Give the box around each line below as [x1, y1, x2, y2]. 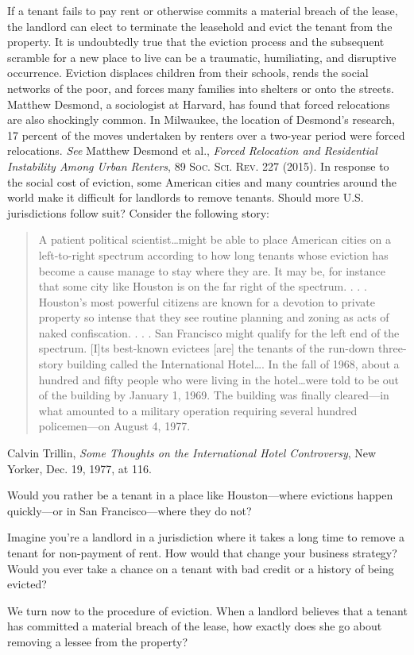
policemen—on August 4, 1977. [38, 418, 191, 434]
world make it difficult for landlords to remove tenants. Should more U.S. [7, 189, 364, 206]
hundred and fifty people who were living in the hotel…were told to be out [38, 371, 400, 387]
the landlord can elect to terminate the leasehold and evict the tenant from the [7, 17, 393, 34]
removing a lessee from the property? [7, 633, 188, 649]
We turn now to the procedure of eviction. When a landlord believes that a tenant [7, 602, 408, 618]
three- [377, 340, 407, 356]
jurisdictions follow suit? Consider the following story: [7, 204, 269, 221]
